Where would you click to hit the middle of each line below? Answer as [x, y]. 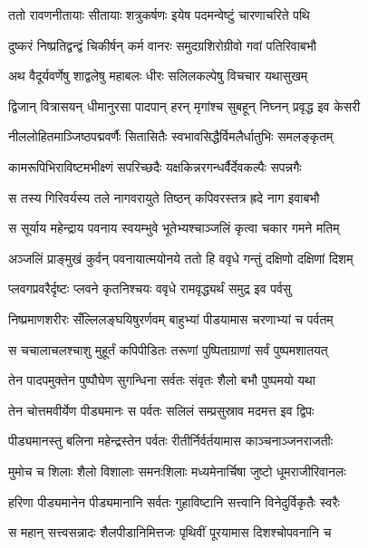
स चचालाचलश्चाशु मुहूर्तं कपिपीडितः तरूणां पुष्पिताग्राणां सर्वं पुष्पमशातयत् [168, 349]
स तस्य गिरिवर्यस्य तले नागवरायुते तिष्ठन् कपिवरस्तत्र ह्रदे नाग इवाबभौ [164, 197]
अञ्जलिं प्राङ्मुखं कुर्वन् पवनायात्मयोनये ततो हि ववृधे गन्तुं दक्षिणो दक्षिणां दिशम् [181, 258]
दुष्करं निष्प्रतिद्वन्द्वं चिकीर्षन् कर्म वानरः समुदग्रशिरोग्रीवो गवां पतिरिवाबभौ [162, 45]
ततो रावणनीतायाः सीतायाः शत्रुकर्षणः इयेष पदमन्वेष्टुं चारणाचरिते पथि [159, 14]
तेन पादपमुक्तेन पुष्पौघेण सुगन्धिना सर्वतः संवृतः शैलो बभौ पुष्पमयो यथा [162, 380]
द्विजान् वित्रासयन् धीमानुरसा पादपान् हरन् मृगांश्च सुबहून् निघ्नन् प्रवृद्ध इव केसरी [184, 106]
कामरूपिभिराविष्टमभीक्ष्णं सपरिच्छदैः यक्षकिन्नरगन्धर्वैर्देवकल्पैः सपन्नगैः [155, 166]
